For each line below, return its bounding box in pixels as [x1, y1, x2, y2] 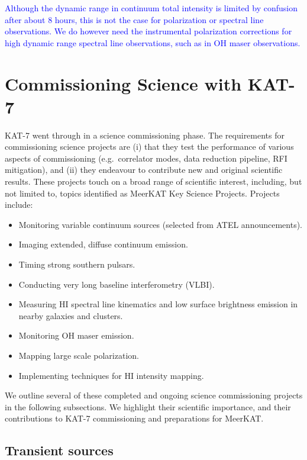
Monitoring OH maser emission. [18, 329, 134, 342]
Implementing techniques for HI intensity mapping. [18, 369, 204, 381]
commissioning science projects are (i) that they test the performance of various [5, 140, 294, 153]
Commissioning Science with [5, 71, 242, 95]
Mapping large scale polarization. [18, 349, 139, 361]
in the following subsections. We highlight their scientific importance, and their [5, 400, 291, 413]
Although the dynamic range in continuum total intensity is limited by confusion [5, 2, 298, 14]
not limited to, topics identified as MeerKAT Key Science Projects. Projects [5, 186, 280, 199]
